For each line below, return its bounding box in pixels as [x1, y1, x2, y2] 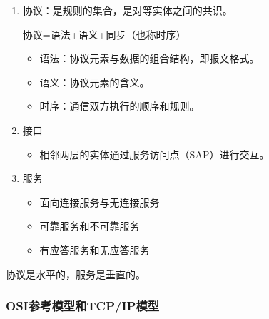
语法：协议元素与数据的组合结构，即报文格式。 [39, 51, 260, 66]
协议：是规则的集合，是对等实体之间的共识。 [22, 3, 233, 17]
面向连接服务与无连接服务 [39, 194, 160, 209]
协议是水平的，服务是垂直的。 [6, 266, 146, 281]
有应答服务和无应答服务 [39, 242, 150, 257]
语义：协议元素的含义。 [39, 74, 150, 89]
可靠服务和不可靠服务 [39, 218, 140, 233]
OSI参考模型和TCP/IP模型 [6, 297, 160, 315]
